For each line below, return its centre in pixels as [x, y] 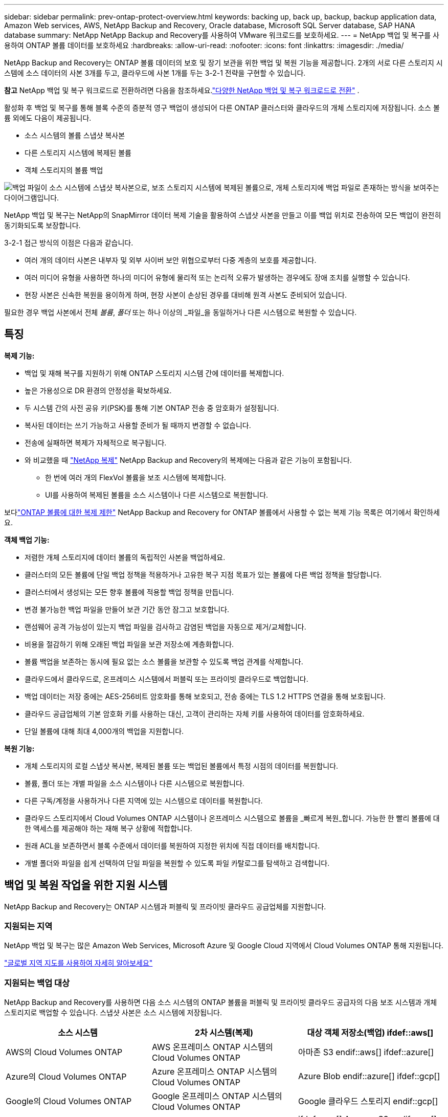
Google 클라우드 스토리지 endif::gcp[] [368, 1101]
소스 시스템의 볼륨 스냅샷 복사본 [75, 135]
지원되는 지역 [28, 926]
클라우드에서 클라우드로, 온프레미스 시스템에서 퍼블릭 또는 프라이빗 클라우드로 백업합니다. [166, 679]
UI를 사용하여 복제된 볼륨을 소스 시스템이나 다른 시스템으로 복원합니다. [157, 495]
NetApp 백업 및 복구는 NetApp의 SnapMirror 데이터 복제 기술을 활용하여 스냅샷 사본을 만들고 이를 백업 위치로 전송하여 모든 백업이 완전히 [223, 215]
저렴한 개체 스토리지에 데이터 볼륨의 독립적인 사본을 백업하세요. [125, 557]
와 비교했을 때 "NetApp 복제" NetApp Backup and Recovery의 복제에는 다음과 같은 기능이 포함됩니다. [188, 460]
